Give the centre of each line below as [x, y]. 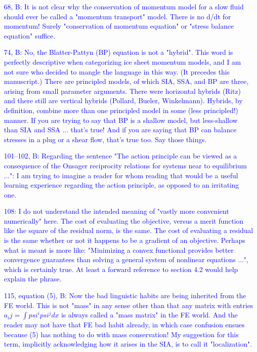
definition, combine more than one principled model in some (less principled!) [121, 110]
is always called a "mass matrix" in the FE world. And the [149, 315]
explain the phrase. [33, 279]
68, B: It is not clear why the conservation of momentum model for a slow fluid [124, 6]
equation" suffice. [30, 35]
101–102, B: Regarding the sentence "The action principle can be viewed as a [121, 156]
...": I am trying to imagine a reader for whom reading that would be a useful [121, 175]
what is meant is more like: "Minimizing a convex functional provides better [119, 250]
